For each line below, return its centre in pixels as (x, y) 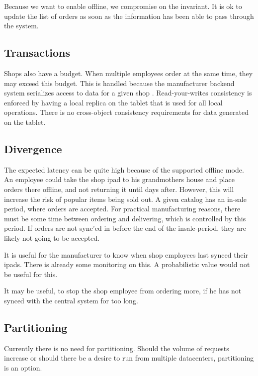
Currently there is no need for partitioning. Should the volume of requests (117, 348)
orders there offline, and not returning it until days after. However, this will (119, 189)
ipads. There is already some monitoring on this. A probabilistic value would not (127, 264)
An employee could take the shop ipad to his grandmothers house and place (119, 179)
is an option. (23, 367)
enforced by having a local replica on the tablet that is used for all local (113, 102)
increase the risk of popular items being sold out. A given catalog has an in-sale (125, 199)
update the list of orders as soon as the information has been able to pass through (129, 16)
